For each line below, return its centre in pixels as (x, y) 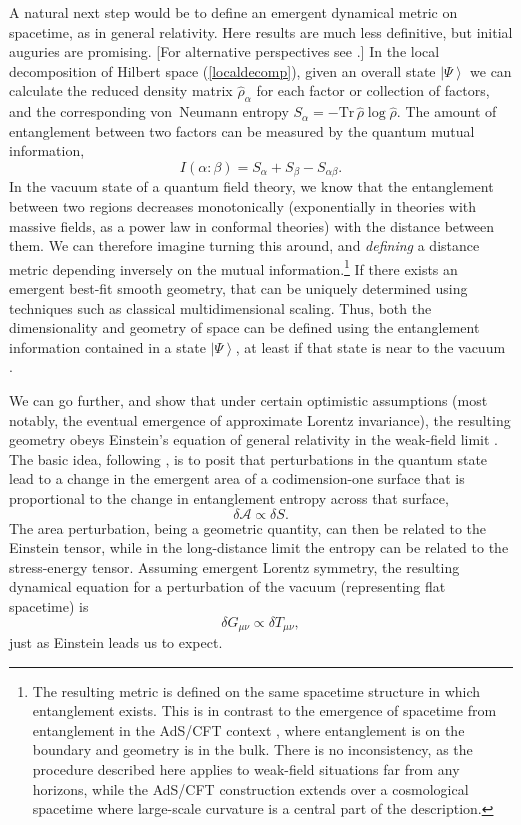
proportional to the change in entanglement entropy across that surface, (229, 497)
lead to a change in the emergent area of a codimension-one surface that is (237, 478)
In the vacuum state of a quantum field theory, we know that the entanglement (251, 186)
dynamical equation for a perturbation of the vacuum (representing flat (227, 586)
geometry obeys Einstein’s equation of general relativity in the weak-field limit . (254, 439)
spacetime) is (49, 605)
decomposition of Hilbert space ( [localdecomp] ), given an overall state (222, 70)
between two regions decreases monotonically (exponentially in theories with (243, 206)
